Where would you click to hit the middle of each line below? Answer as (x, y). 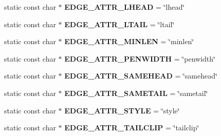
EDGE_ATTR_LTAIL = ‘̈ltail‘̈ (119, 24)
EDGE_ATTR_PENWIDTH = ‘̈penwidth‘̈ (140, 58)
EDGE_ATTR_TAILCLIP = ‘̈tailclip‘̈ (132, 128)
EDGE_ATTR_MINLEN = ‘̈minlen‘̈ (129, 41)
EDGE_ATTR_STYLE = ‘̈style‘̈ (122, 110)
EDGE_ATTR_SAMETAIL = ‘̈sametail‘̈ (136, 93)
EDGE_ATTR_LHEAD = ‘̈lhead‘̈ (125, 7)
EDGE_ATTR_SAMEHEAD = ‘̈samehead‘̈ (141, 76)
